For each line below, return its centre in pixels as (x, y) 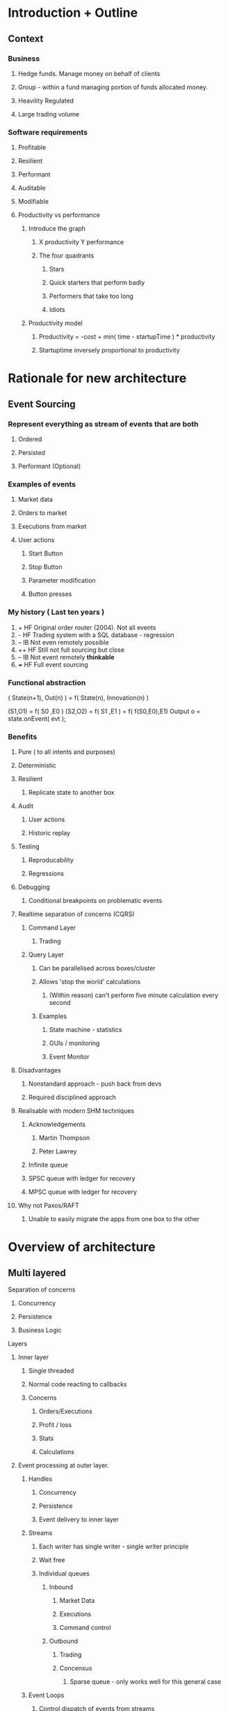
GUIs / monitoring (74, 1043)
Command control (85, 1628)
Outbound (64, 1641)
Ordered (30, 439)
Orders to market (42, 513)
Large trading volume (48, 114)
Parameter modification (62, 581)
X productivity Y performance (81, 242)
